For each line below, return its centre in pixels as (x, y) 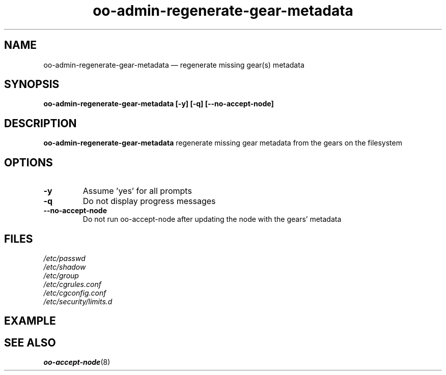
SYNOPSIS (32, 84)
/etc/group (61, 275)
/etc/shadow (65, 267)
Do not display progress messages (149, 201)
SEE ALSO (30, 342)
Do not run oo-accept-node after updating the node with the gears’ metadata (212, 219)
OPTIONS (29, 162)
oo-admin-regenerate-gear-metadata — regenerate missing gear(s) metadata (174, 65)
